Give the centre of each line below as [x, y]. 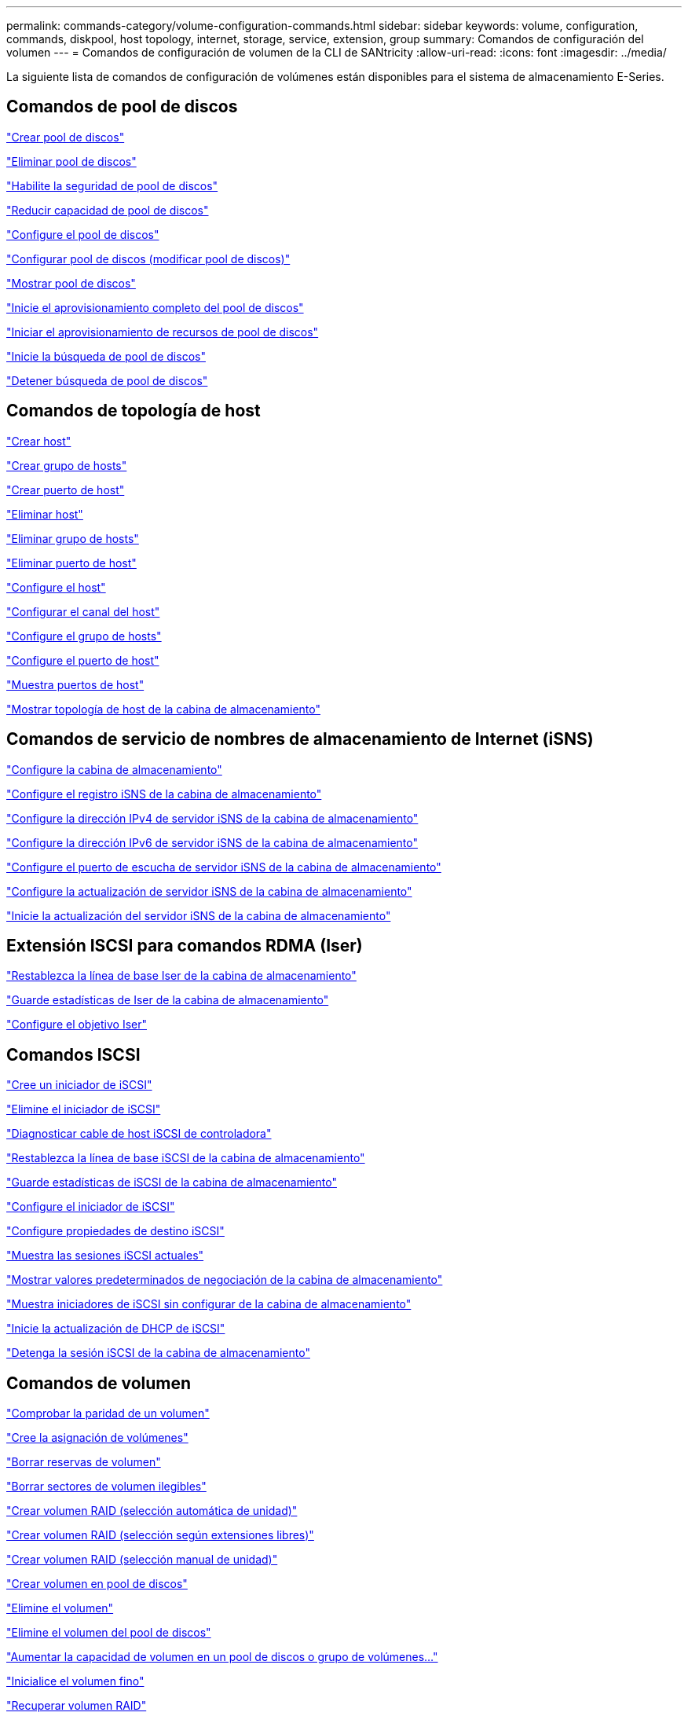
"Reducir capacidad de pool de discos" [108, 210]
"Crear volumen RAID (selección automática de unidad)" [152, 1511]
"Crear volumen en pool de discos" [97, 1584]
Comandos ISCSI [73, 1054]
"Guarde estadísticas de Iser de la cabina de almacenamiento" [168, 1000]
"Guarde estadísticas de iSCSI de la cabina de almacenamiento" [172, 1182]
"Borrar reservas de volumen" [84, 1462]
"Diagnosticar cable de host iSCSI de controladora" [139, 1134]
